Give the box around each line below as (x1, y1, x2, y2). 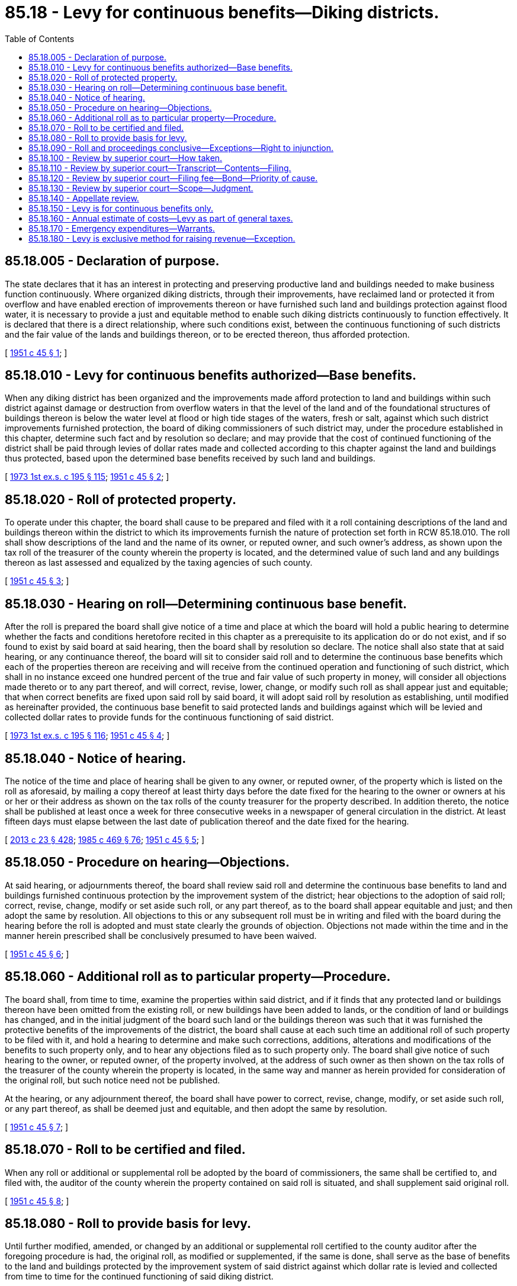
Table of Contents (5, 33, 75, 44)
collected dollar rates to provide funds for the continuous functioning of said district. (5, 712, 334, 723)
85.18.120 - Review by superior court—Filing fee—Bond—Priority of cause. (28, 172, 318, 183)
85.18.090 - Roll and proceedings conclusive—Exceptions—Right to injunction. (28, 142, 334, 153)
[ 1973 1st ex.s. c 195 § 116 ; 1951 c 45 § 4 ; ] (5, 730, 170, 741)
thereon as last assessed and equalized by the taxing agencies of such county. (5, 557, 313, 568)
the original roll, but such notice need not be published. (5, 1075, 220, 1085)
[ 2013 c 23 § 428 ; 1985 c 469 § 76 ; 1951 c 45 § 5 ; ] (5, 834, 205, 845)
